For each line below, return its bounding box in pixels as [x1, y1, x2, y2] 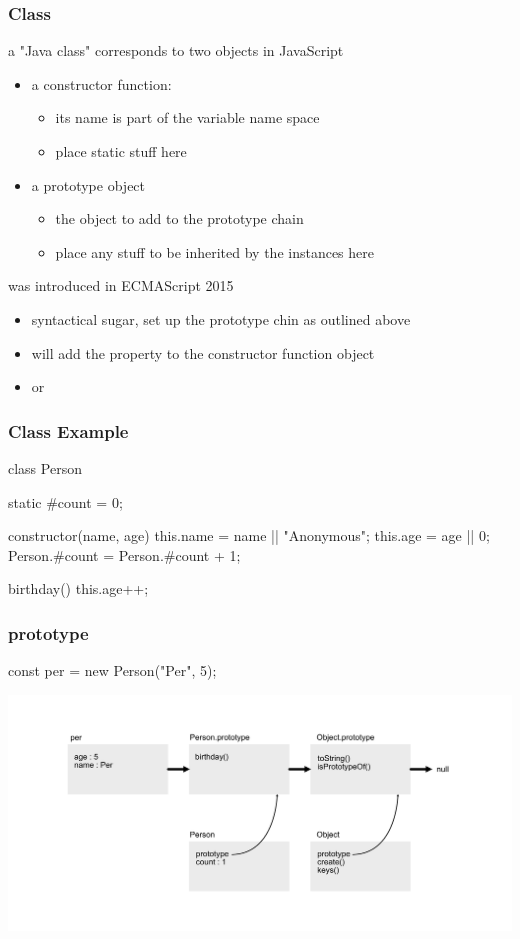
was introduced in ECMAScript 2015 [8, 275, 234, 296]
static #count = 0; [8, 491, 123, 512]
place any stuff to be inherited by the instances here [55, 241, 374, 262]
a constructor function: [31, 73, 172, 94]
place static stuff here [55, 141, 187, 161]
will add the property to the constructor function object [31, 342, 375, 363]
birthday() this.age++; [8, 578, 149, 599]
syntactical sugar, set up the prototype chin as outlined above [31, 308, 411, 329]
